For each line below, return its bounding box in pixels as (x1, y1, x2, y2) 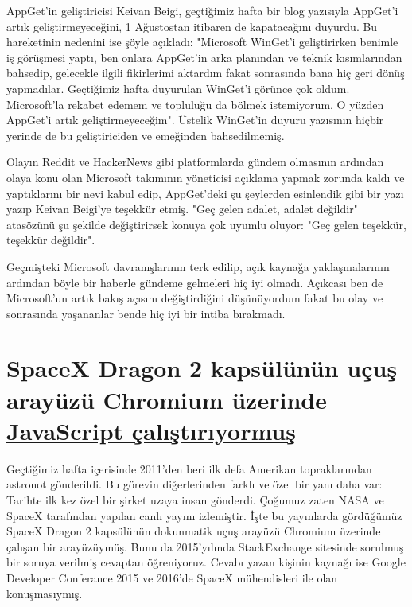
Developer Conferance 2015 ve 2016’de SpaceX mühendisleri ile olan (6, 569, 338, 586)
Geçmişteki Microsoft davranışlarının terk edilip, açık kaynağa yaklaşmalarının (6, 258, 390, 274)
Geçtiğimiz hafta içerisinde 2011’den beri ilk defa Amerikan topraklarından (6, 460, 372, 477)
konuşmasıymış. (6, 585, 83, 601)
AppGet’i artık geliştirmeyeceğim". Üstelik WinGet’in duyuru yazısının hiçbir (6, 111, 384, 128)
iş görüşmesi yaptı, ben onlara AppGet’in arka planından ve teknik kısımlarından (6, 49, 402, 65)
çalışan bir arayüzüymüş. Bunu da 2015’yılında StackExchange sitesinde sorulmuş (6, 538, 404, 554)
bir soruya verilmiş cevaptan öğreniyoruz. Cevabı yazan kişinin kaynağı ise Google (6, 554, 406, 570)
